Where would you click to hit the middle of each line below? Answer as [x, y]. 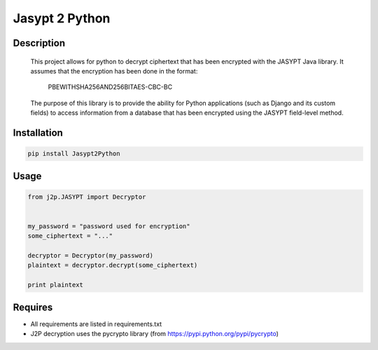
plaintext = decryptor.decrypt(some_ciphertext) [113, 265]
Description [39, 43]
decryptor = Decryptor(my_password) [91, 256]
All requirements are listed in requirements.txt [96, 324]
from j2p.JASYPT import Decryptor [87, 197]
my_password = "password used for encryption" [109, 226]
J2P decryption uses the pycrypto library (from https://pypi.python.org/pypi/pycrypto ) [155, 334]
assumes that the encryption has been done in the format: [114, 71]
